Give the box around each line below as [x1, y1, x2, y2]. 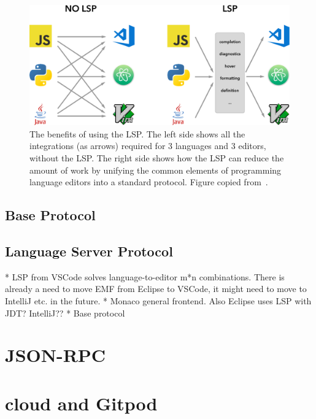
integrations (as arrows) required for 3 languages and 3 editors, [29, 139, 266, 152]
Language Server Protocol [5, 242, 173, 260]
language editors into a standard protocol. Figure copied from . [29, 175, 268, 188]
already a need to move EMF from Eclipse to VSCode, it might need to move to [5, 282, 307, 295]
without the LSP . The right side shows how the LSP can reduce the [29, 152, 284, 164]
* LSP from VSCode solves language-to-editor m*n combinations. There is [5, 270, 285, 283]
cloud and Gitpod [5, 390, 158, 415]
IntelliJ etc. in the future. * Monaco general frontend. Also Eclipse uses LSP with [5, 294, 312, 307]
